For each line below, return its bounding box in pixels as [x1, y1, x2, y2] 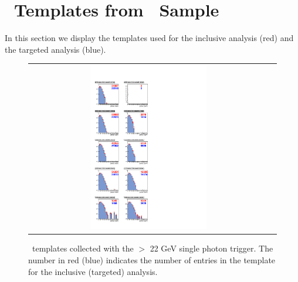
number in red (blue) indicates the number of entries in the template [28, 253, 276, 266]
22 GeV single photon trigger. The [150, 242, 273, 254]
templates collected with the [32, 242, 134, 254]
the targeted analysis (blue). [5, 43, 106, 55]
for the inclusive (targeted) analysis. [28, 265, 158, 277]
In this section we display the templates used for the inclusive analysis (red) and [5, 32, 294, 44]
